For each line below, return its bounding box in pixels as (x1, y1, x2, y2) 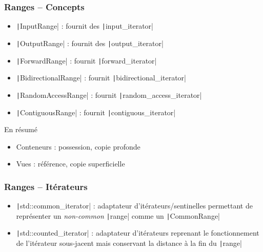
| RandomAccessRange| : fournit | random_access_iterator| (16, 89, 202, 100)
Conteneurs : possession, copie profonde (16, 141, 140, 152)
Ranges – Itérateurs (4, 180, 88, 193)
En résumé (4, 124, 37, 135)
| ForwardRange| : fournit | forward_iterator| (16, 55, 157, 66)
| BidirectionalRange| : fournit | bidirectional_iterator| (16, 72, 186, 83)
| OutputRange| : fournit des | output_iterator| (16, 37, 164, 48)
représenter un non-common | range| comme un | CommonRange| (16, 210, 220, 221)
